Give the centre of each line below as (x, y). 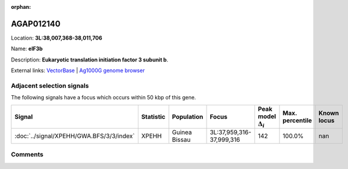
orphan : (21, 7)
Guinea (182, 132)
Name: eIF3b (27, 49)
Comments (27, 155)
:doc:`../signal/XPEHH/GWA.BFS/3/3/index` (75, 136)
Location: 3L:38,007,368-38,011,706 (57, 38)
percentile (297, 120)
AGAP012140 (36, 24)
